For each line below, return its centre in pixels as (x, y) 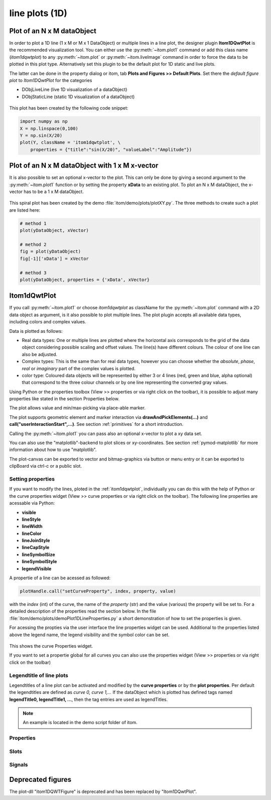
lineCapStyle (36, 548)
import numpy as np (44, 121)
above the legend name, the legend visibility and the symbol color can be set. (90, 635)
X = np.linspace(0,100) (49, 128)
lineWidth (32, 526)
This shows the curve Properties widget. (51, 646)
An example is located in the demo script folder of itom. (80, 723)
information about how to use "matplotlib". (53, 450)
